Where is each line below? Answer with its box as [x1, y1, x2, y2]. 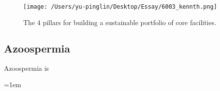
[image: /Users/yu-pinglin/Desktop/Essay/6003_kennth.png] [23, 3, 217, 10]
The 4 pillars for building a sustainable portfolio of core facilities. [23, 17, 217, 27]
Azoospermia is [4, 63, 49, 73]
